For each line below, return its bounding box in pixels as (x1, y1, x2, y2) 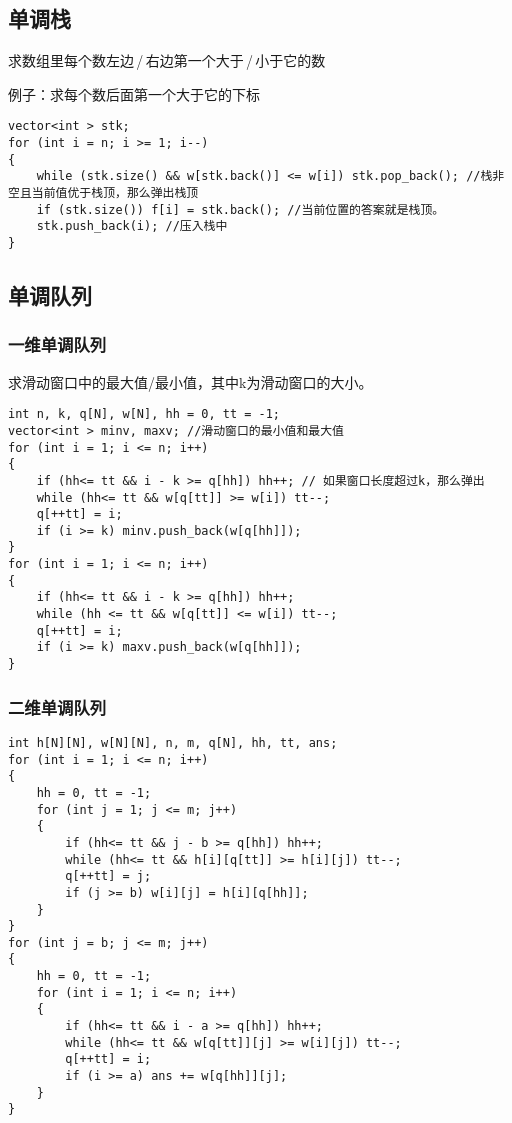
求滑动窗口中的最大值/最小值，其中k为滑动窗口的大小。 (8, 371, 373, 392)
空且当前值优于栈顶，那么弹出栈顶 (8, 186, 199, 201)
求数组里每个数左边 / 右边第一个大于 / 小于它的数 (8, 50, 326, 71)
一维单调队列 (8, 332, 107, 357)
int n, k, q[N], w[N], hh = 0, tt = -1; (8, 407, 281, 422)
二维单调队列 (8, 694, 107, 719)
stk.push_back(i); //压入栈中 (36, 219, 228, 234)
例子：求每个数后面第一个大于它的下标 (8, 83, 260, 104)
